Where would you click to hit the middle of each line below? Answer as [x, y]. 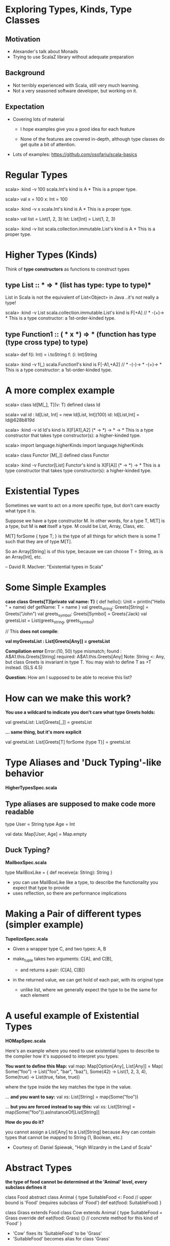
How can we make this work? [68, 698]
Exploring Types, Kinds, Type [69, 9]
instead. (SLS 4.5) [24, 667]
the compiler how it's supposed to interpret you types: [62, 1056]
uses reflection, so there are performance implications [69, 893]
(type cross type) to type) [47, 342]
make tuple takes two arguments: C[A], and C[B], [63, 959]
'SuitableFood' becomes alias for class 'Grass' [61, 1239]
